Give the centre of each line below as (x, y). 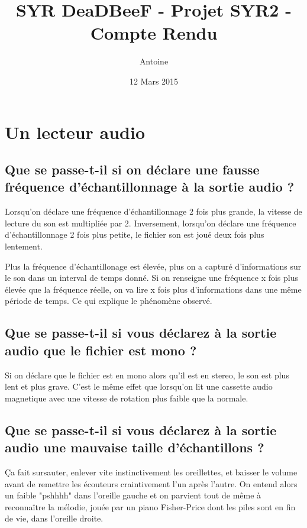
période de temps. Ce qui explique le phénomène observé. (109, 301)
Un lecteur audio (75, 132)
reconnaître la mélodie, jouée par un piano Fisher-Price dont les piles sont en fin (150, 506)
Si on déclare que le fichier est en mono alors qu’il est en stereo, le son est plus (147, 375)
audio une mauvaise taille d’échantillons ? (135, 447)
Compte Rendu (154, 33)
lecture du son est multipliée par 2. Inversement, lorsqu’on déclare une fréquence (151, 223)
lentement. (24, 246)
